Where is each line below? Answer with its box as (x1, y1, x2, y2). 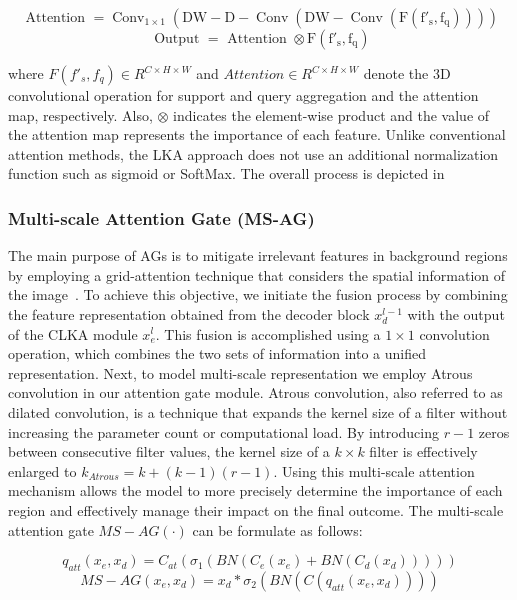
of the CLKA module (8, 323, 138, 344)
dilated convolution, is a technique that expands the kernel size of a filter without (8, 401, 508, 422)
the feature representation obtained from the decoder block (8, 303, 370, 324)
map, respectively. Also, (8, 104, 153, 125)
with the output (407, 303, 505, 324)
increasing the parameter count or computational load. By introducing (8, 421, 440, 442)
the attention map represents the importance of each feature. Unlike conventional (8, 124, 506, 145)
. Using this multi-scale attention (273, 460, 475, 481)
